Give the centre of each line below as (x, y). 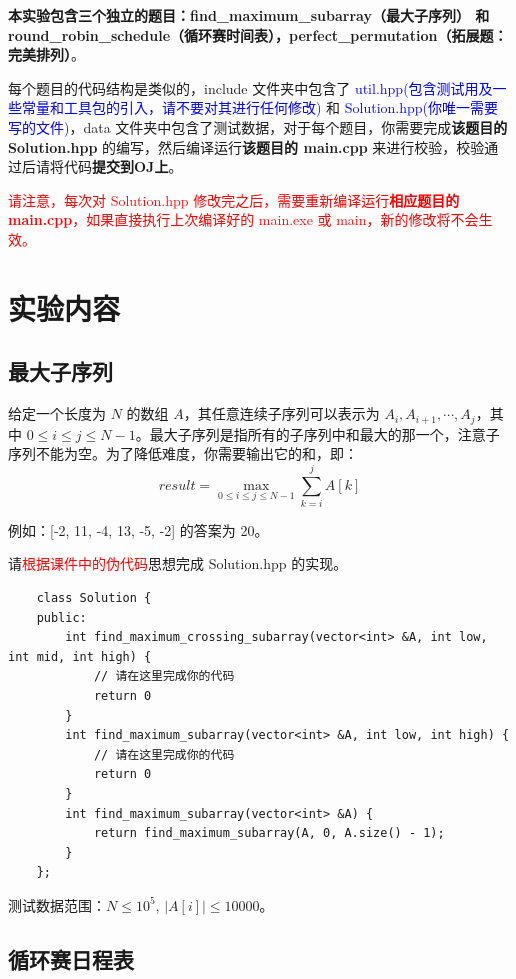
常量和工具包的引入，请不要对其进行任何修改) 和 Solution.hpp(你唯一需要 (260, 107)
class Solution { (94, 598)
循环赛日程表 (71, 958)
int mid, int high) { (80, 656)
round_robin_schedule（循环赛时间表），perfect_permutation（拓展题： (258, 34)
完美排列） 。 (46, 54)
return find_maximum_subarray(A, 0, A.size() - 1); (269, 833)
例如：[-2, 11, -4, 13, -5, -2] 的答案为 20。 (138, 529)
